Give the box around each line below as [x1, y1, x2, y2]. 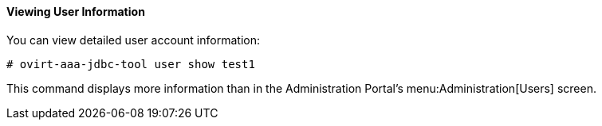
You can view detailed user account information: [6, 32, 260, 47]
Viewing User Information [6, 5, 145, 18]
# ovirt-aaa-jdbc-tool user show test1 [6, 57, 255, 71]
